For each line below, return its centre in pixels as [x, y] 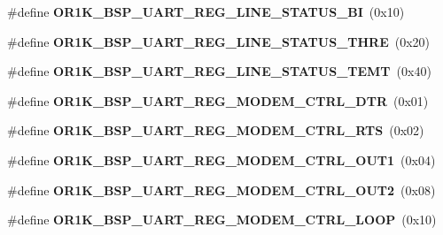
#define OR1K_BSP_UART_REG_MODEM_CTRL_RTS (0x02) [216, 130]
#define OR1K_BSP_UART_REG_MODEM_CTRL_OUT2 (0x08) [221, 190]
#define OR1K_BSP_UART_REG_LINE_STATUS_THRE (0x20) [219, 41]
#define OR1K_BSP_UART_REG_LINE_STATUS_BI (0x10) [206, 11]
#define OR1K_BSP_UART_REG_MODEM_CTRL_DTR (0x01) [218, 100]
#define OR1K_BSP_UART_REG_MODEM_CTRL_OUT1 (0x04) [221, 159]
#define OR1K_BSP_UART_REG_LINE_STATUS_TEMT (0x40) [219, 71]
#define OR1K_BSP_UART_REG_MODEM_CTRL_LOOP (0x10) [222, 220]
